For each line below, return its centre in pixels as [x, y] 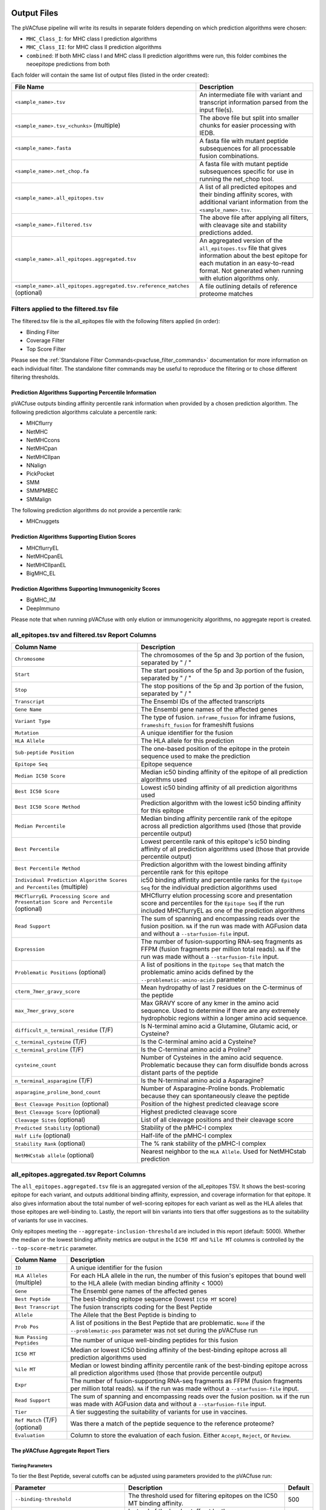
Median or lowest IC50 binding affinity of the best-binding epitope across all [178, 1350]
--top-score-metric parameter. [54, 1248]
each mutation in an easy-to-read [247, 263]
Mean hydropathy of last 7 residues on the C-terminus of [222, 988]
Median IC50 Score [40, 776]
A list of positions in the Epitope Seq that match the [213, 965]
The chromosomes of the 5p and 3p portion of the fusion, [223, 655]
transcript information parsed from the [254, 102]
